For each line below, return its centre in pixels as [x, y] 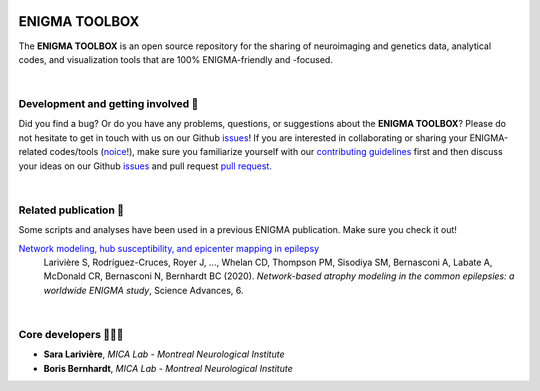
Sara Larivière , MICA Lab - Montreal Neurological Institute [164, 354]
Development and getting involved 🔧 [108, 104]
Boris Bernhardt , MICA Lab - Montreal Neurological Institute [168, 368]
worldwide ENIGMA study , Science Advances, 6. [143, 290]
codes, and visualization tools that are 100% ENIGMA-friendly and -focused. [176, 59]
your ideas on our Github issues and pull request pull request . [145, 166]
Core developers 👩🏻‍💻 [71, 334]
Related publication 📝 [71, 210]
